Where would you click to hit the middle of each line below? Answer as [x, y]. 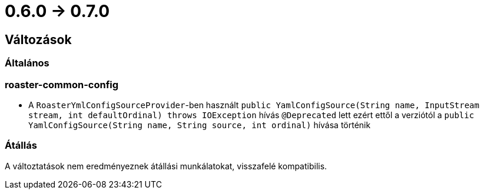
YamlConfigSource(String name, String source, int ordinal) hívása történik [200, 125]
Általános [27, 63]
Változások [38, 39]
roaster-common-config [62, 84]
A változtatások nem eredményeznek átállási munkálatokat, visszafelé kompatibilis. [166, 166]
